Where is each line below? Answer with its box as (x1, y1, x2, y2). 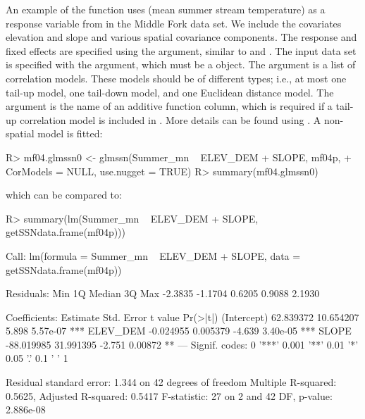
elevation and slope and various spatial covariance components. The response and (6, 30, 357, 44)
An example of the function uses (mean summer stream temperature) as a (6, 2, 326, 16)
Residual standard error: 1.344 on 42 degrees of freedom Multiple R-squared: (6, 375, 337, 389)
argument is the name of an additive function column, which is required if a (6, 99, 333, 113)
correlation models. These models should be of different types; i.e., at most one (6, 70, 347, 85)
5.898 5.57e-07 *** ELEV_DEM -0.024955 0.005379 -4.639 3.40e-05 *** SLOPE (6, 323, 352, 338)
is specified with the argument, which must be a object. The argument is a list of (6, 57, 356, 72)
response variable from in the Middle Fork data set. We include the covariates (6, 15, 342, 30)
